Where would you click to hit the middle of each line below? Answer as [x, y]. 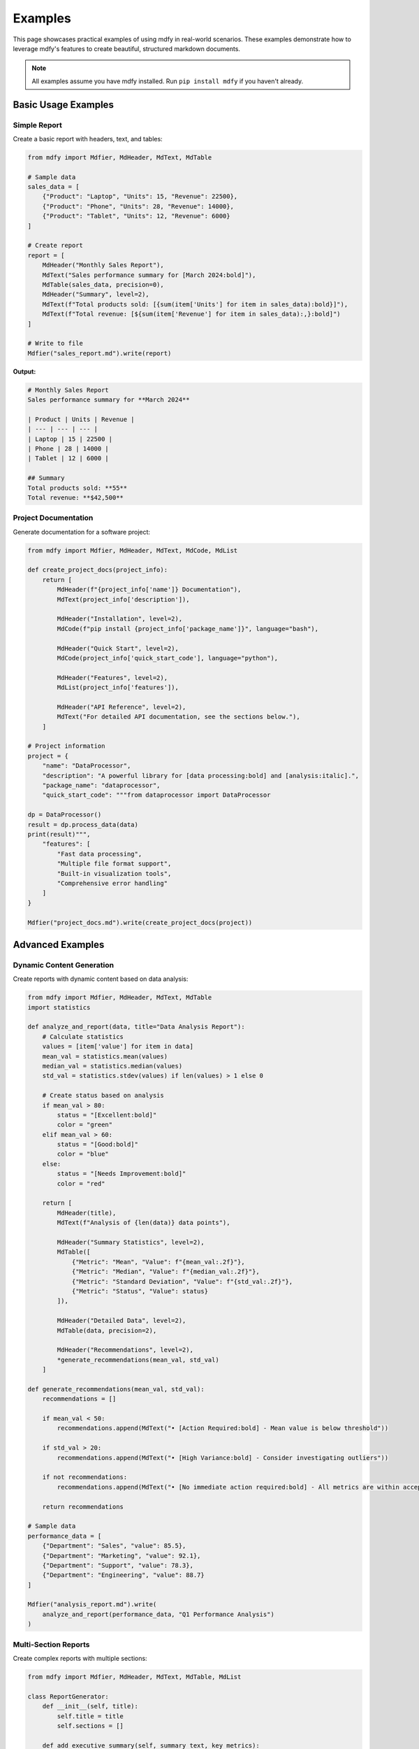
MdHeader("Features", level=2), [112, 678]
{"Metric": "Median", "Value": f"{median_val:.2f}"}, [166, 1272]
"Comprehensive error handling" [112, 883]
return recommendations [83, 1507]
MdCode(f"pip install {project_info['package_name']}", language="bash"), [188, 629]
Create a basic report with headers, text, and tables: [88, 139]
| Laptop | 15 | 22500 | [70, 439]
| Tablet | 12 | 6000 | [68, 459]
